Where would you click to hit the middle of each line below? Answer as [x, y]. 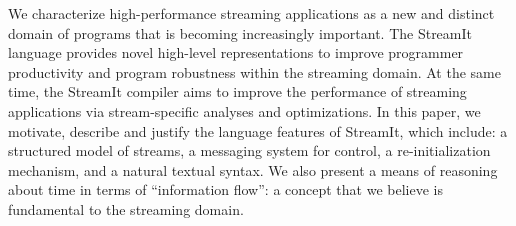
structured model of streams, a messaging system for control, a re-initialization [249, 150]
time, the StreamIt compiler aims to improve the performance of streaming [237, 91]
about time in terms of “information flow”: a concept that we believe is [225, 189]
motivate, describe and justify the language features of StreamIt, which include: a [258, 130]
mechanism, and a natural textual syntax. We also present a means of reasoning [253, 169]
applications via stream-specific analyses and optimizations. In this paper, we [244, 110]
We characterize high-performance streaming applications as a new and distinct [251, 13]
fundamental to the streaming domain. [126, 208]
